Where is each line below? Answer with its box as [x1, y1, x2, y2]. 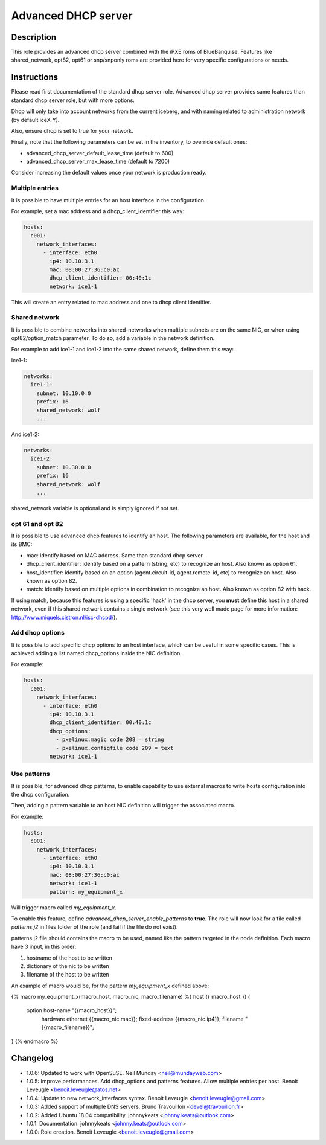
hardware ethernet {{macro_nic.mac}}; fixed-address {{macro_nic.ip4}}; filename [41, 1015, 244, 1022]
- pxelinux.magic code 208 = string [55, 736, 164, 743]
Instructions [11, 72, 59, 83]
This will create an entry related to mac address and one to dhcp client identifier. [11, 298, 211, 306]
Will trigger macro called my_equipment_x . [11, 903, 117, 911]
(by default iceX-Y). [11, 116, 60, 123]
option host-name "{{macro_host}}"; [26, 1007, 117, 1014]
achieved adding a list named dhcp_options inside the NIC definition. [11, 650, 182, 657]
